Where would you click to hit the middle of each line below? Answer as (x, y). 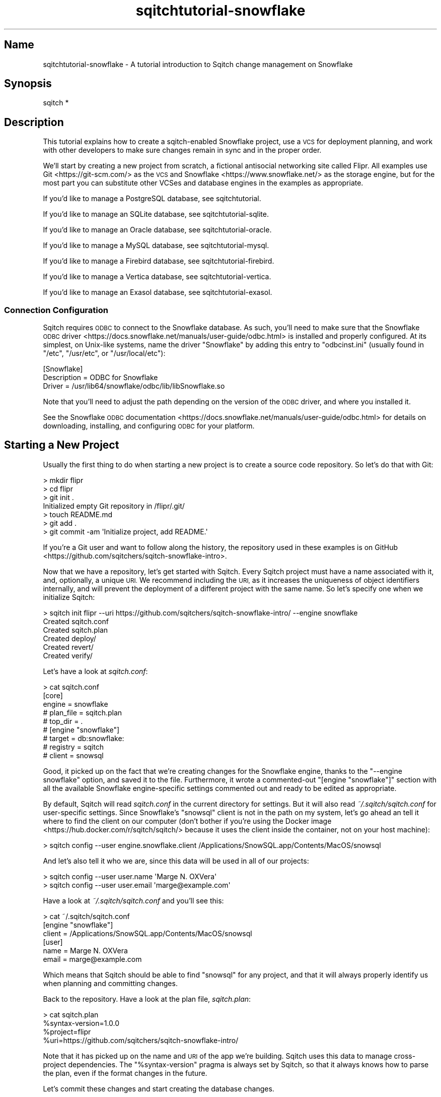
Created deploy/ (69, 638)
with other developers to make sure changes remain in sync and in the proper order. (182, 150)
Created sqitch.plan (76, 630)
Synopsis (28, 84)
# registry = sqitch (73, 747)
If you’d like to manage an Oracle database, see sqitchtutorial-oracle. (157, 230)
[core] (53, 695)
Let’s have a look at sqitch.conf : (95, 671)
